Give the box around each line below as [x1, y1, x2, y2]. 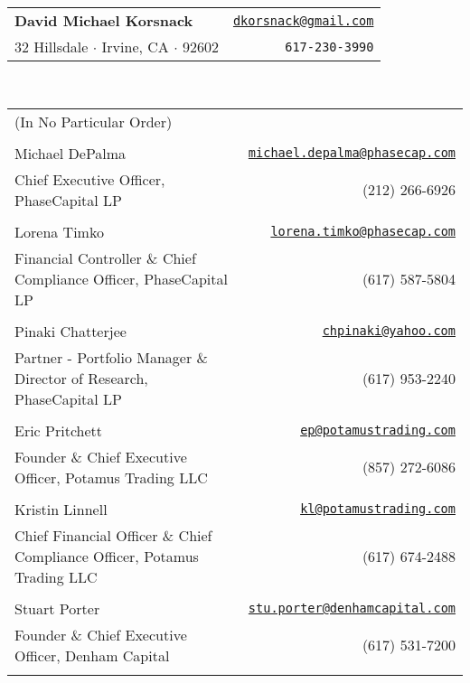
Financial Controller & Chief [14, 247, 196, 268]
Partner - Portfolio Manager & [14, 346, 208, 368]
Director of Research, [14, 367, 148, 388]
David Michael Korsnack [14, 10, 193, 31]
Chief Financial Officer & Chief [14, 524, 212, 546]
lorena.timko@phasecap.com [270, 224, 456, 239]
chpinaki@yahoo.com [322, 323, 456, 339]
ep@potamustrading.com [300, 423, 456, 438]
